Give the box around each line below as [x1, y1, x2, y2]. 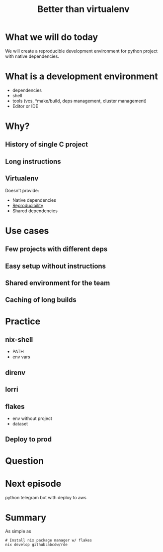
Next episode [5, 478, 62, 489]
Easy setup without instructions [5, 262, 106, 270]
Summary [5, 512, 46, 523]
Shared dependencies [12, 208, 58, 214]
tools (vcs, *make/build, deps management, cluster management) [12, 98, 147, 104]
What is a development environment [5, 71, 158, 82]
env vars [12, 354, 31, 360]
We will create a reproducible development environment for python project [5, 48, 158, 54]
